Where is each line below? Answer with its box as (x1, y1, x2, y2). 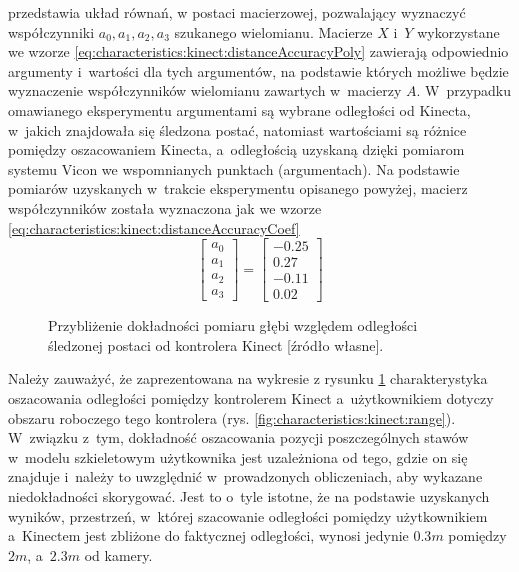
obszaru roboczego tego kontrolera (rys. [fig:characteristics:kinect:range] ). (8, 407, 456, 428)
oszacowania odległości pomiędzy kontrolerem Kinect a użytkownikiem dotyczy (8, 388, 494, 409)
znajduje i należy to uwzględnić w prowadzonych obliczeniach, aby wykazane (8, 466, 483, 487)
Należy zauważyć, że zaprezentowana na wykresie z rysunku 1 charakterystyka (8, 368, 488, 389)
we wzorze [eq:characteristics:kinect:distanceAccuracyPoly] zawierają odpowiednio (8, 41, 509, 62)
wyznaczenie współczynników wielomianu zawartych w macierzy (8, 80, 402, 101)
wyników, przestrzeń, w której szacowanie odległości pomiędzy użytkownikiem (8, 505, 488, 526)
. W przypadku (416, 80, 512, 101)
